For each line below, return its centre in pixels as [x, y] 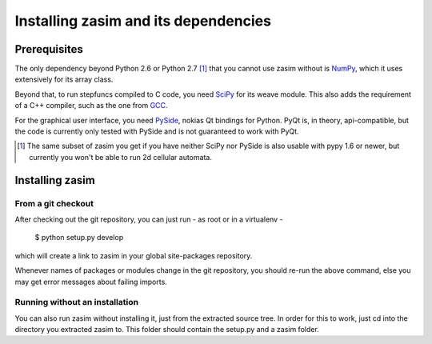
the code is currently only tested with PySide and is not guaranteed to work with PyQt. [157, 131]
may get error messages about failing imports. [91, 282]
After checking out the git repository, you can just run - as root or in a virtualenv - [149, 219]
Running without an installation [77, 302]
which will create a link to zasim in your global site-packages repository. [134, 255]
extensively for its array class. [64, 79]
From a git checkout [54, 203]
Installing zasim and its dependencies [143, 21]
